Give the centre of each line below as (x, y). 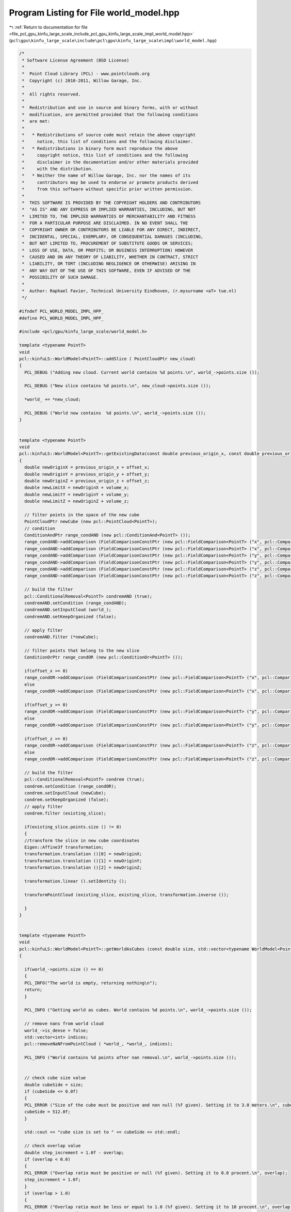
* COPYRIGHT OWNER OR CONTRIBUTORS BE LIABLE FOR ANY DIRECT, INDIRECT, (112, 230)
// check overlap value (53, 1146)
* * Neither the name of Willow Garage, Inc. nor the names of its (106, 175)
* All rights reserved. (51, 94)
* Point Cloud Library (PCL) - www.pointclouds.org (86, 74)
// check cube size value (55, 1078)
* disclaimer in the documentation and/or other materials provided (110, 162)
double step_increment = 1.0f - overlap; (74, 1152)
